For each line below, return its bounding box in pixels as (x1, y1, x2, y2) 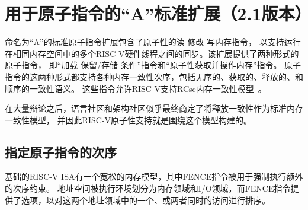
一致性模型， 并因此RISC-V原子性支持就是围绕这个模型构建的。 (5, 113, 252, 126)
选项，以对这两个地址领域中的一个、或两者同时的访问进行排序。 (21, 193, 270, 206)
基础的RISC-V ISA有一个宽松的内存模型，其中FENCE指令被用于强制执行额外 (5, 170, 303, 183)
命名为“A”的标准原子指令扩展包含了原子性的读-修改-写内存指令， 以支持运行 (5, 36, 301, 48)
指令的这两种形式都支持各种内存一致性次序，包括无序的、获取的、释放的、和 (5, 70, 303, 82)
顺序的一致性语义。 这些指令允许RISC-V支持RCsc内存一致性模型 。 (5, 82, 267, 94)
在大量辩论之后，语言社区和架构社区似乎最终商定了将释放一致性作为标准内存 (5, 102, 303, 114)
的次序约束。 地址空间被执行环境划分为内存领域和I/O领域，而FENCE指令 (5, 182, 291, 195)
